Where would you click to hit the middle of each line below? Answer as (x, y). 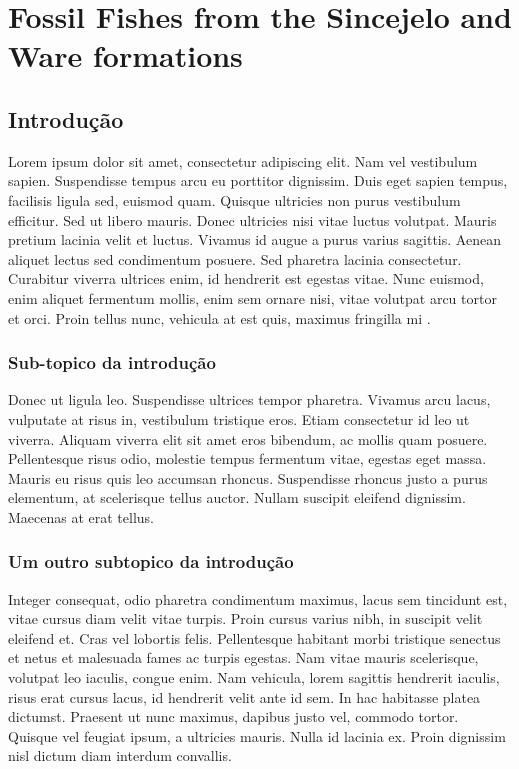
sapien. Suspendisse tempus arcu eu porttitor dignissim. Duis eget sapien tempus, (258, 180)
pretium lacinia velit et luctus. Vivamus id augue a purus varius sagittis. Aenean (254, 239)
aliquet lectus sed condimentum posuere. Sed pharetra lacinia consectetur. (235, 258)
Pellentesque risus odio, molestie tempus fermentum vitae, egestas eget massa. (247, 458)
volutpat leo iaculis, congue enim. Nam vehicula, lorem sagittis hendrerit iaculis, (254, 677)
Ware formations (125, 55)
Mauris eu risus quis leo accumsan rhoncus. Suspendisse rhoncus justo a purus (248, 477)
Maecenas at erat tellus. (81, 516)
